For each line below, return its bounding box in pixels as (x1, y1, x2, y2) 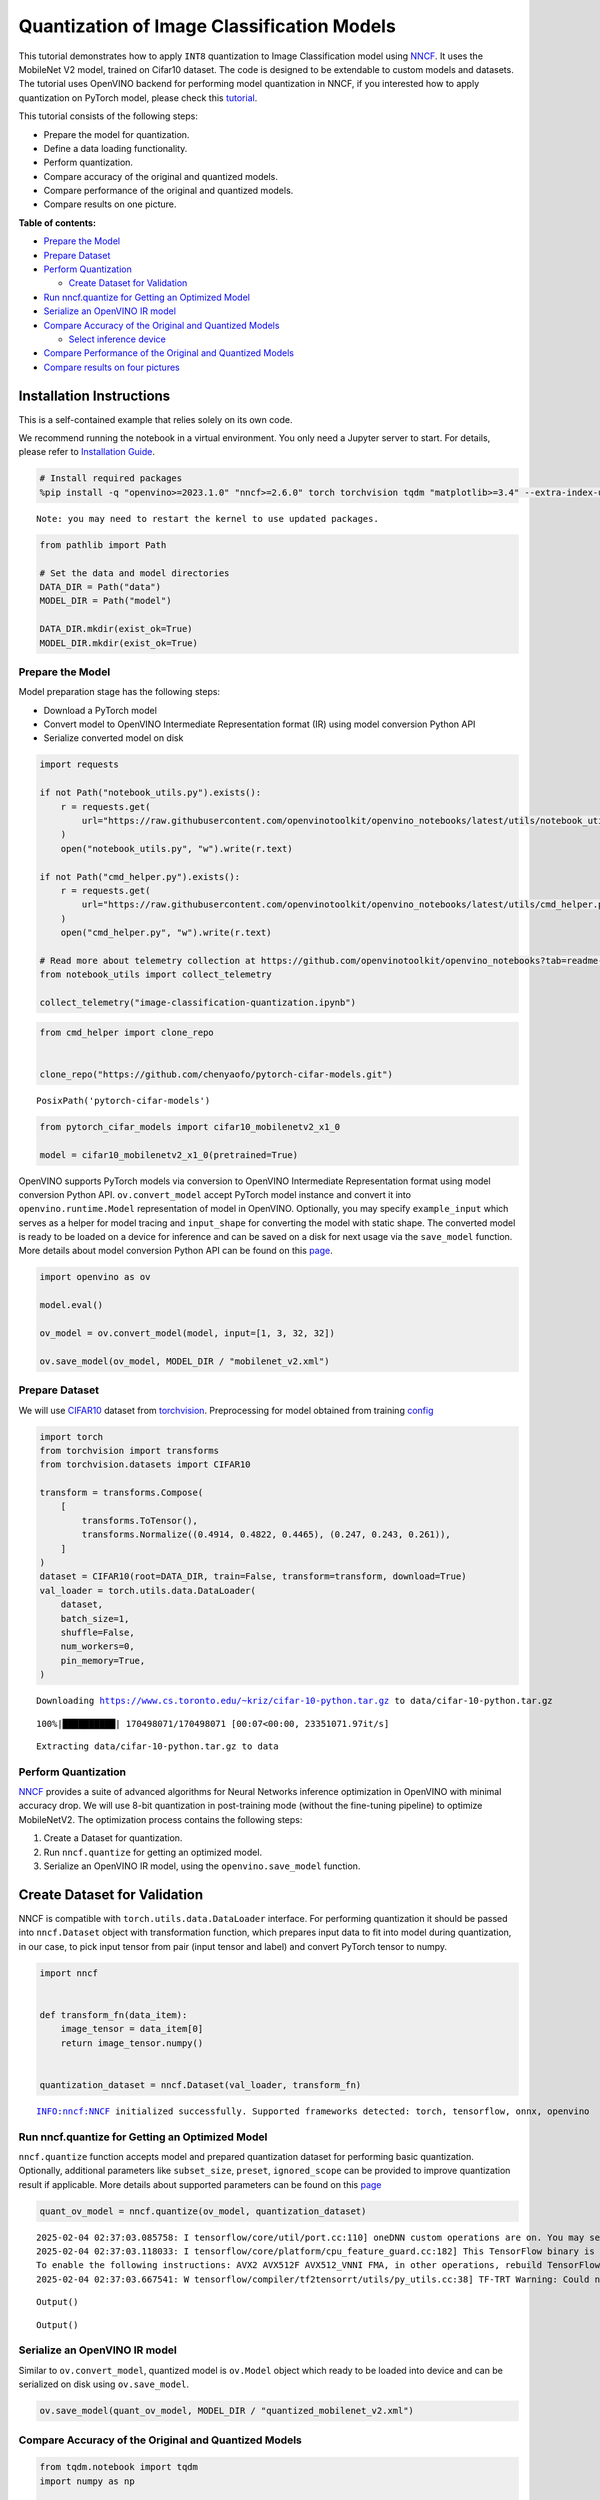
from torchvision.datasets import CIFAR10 (39, 1459, 251, 1470)
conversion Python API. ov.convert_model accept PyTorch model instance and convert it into (18, 1188, 412, 1200)
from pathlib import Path (39, 539, 167, 550)
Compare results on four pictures (43, 361, 180, 373)
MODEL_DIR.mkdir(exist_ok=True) (39, 637, 199, 649)
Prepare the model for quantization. (43, 128, 190, 140)
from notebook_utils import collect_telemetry (39, 969, 272, 980)
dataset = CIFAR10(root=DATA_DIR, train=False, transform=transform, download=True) (39, 1571, 467, 1582)
